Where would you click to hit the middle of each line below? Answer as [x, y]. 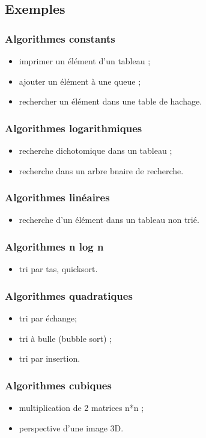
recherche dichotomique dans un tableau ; [95, 150]
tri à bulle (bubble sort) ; [65, 338]
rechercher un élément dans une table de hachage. [111, 101]
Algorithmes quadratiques [69, 295]
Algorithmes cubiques [58, 385]
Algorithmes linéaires [57, 197]
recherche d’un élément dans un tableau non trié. [109, 220]
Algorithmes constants [60, 38]
